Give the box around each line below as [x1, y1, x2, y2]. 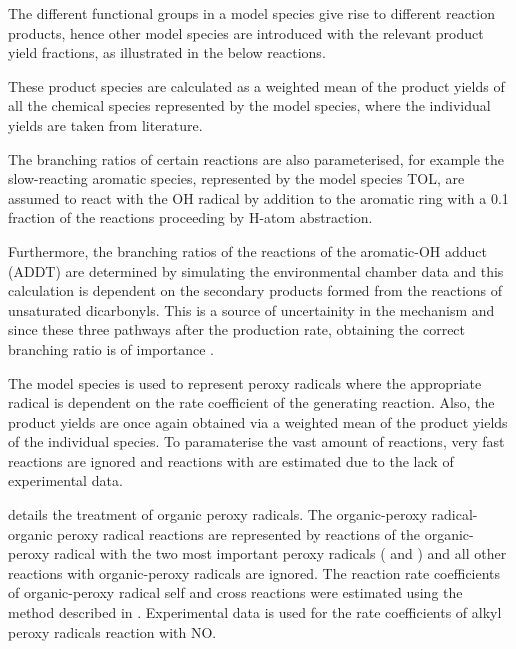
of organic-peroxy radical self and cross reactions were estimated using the [8, 582, 463, 603]
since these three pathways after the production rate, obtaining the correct [8, 319, 466, 340]
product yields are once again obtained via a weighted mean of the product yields [8, 411, 508, 432]
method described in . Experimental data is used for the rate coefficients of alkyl [8, 602, 502, 623]
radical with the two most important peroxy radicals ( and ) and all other [53, 543, 507, 564]
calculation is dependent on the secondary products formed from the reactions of [8, 280, 503, 301]
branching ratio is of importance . [8, 338, 214, 359]
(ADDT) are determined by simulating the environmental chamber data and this [8, 260, 504, 281]
